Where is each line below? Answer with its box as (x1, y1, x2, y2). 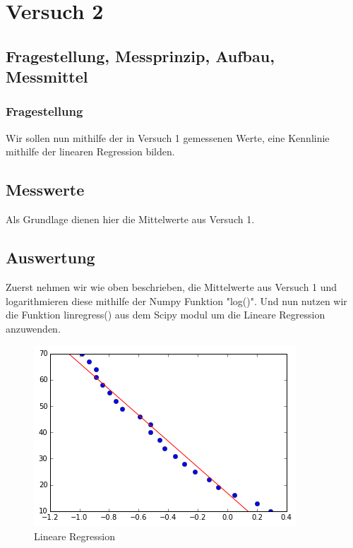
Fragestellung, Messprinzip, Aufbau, (6, 44, 275, 66)
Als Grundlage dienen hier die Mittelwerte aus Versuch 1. (6, 212, 255, 227)
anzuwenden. (6, 321, 61, 335)
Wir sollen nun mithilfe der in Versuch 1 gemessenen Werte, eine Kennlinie (6, 130, 330, 145)
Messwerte (6, 179, 85, 201)
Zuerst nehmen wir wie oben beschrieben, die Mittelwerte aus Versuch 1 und (6, 279, 337, 294)
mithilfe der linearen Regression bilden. (6, 144, 175, 159)
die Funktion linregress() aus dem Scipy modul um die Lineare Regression (6, 307, 325, 322)
